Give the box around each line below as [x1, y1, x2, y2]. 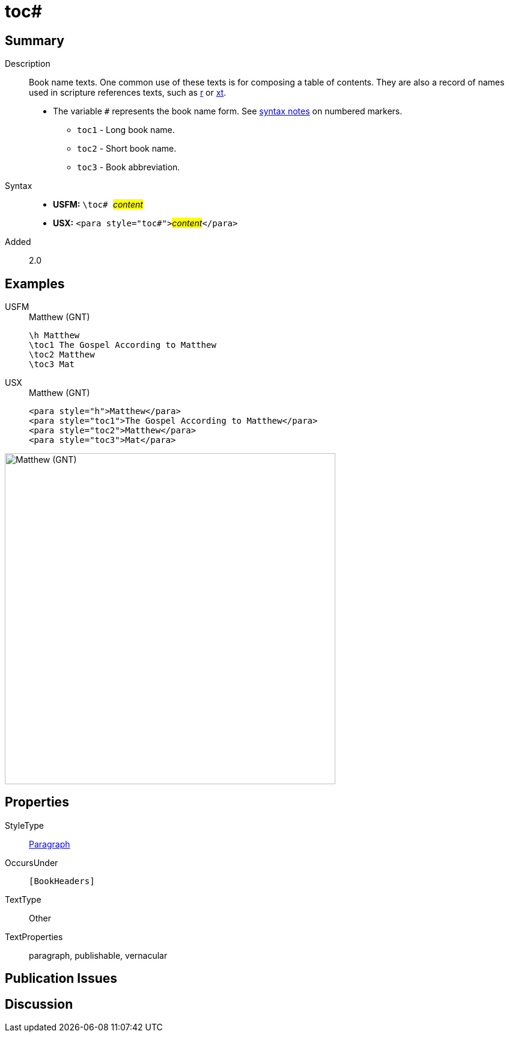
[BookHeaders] [29, 876, 95, 886]
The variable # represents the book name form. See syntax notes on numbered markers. [53, 106, 403, 117]
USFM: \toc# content [53, 199, 143, 210]
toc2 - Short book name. [77, 143, 177, 154]
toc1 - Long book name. [77, 125, 175, 135]
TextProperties [5, 931, 63, 942]
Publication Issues [5, 971, 118, 986]
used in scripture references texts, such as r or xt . [29, 87, 227, 98]
